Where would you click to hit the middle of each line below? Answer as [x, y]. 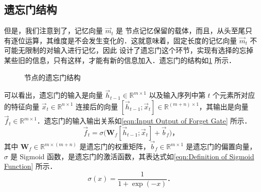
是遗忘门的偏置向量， [221, 146]
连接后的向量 [97, 106]
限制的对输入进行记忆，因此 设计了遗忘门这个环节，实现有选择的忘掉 [139, 50]
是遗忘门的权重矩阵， [115, 146]
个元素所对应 [234, 95]
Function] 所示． [30, 166]
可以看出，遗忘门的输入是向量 [53, 95]
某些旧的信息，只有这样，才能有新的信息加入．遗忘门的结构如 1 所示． [120, 60]
